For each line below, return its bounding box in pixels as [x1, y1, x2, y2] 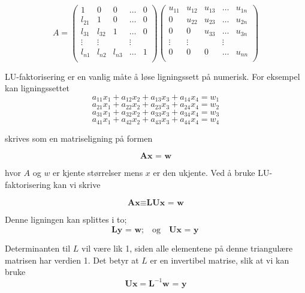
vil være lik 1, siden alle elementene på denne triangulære [81, 242, 293, 254]
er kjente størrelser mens [53, 166, 143, 179]
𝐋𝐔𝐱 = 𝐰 [146, 199, 184, 208]
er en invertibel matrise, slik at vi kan [150, 253, 289, 266]
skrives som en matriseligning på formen [5, 131, 153, 144]
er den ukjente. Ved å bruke [153, 166, 255, 179]
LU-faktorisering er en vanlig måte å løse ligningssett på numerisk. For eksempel [5, 70, 300, 82]
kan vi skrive [53, 178, 101, 190]
